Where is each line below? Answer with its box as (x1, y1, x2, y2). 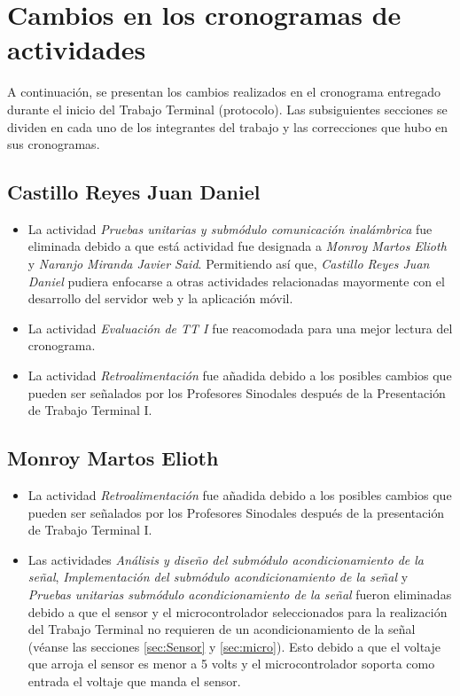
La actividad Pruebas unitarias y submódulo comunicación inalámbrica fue (27, 219, 433, 238)
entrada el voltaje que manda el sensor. (27, 671, 241, 690)
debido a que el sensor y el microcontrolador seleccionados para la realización (27, 602, 448, 621)
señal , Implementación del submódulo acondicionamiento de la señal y (27, 567, 409, 586)
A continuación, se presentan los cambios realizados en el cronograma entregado (7, 82, 441, 101)
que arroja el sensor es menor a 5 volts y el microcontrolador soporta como (27, 654, 435, 673)
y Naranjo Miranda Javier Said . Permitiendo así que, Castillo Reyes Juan (27, 254, 430, 273)
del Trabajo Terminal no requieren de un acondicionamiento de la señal (27, 620, 416, 638)
